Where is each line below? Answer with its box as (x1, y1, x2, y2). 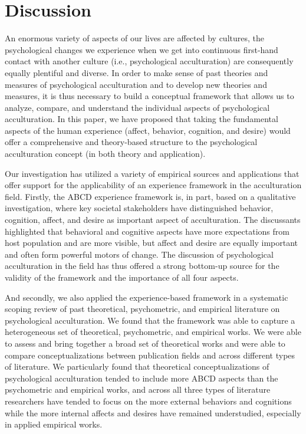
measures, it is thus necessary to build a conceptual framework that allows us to (5, 90, 294, 102)
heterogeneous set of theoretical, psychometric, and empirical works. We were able (5, 325, 301, 338)
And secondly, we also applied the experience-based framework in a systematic (5, 291, 288, 303)
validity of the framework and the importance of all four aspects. (5, 271, 239, 283)
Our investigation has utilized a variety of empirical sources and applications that (5, 167, 300, 179)
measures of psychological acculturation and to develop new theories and (5, 78, 267, 90)
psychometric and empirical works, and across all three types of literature (5, 383, 271, 396)
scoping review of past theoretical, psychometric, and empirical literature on (5, 303, 280, 315)
